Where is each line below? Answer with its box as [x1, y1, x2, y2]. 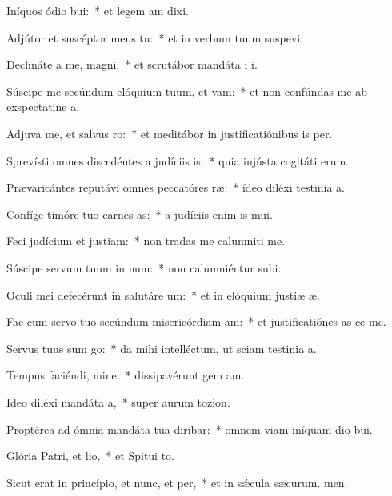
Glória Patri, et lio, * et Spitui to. [6, 447, 175, 464]
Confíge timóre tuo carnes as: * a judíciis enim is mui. [6, 205, 273, 222]
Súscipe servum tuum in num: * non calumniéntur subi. [6, 259, 282, 276]
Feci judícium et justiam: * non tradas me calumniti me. [6, 232, 286, 249]
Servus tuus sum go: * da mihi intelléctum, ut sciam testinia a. [6, 339, 317, 356]
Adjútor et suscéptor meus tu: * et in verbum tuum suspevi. [6, 29, 304, 46]
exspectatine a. [6, 98, 80, 115]
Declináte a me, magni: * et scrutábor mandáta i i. [6, 56, 258, 73]
